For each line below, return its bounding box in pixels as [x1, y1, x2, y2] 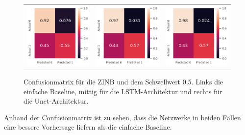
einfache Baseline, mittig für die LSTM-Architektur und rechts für [24, 86, 222, 96]
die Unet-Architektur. [24, 96, 89, 106]
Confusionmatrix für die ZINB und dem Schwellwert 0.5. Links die [24, 76, 223, 86]
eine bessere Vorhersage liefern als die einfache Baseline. [4, 122, 172, 132]
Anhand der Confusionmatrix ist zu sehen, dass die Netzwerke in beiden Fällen [4, 112, 241, 122]
